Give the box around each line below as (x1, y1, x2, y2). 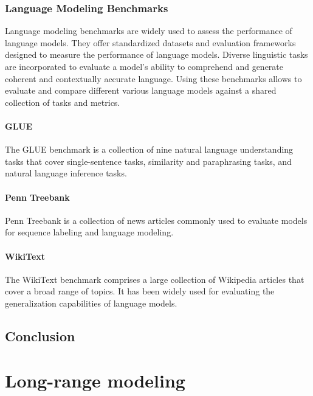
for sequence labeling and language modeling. (5, 226, 174, 238)
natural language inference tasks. (5, 167, 127, 179)
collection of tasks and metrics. (5, 96, 120, 108)
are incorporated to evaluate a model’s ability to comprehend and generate (5, 60, 283, 72)
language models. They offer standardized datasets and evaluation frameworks (5, 36, 296, 49)
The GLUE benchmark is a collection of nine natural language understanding (5, 143, 294, 156)
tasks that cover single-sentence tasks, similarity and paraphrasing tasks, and (5, 155, 292, 167)
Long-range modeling (5, 368, 185, 393)
